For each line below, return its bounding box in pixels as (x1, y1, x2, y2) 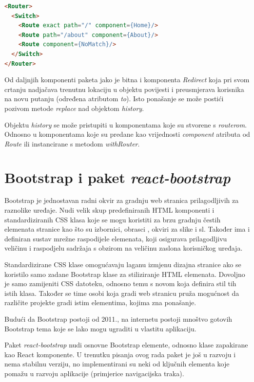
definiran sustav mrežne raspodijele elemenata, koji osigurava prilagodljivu (4, 233, 227, 243)
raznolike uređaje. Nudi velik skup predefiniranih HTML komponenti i (4, 205, 215, 215)
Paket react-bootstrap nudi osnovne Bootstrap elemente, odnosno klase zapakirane (4, 340, 248, 350)
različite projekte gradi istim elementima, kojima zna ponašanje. (4, 297, 196, 308)
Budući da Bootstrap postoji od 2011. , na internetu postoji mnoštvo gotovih (4, 313, 233, 324)
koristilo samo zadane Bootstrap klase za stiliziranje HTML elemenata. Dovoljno (4, 269, 245, 279)
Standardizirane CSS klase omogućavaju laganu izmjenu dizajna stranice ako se (4, 259, 241, 269)
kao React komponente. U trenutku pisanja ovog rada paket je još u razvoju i (4, 349, 236, 359)
